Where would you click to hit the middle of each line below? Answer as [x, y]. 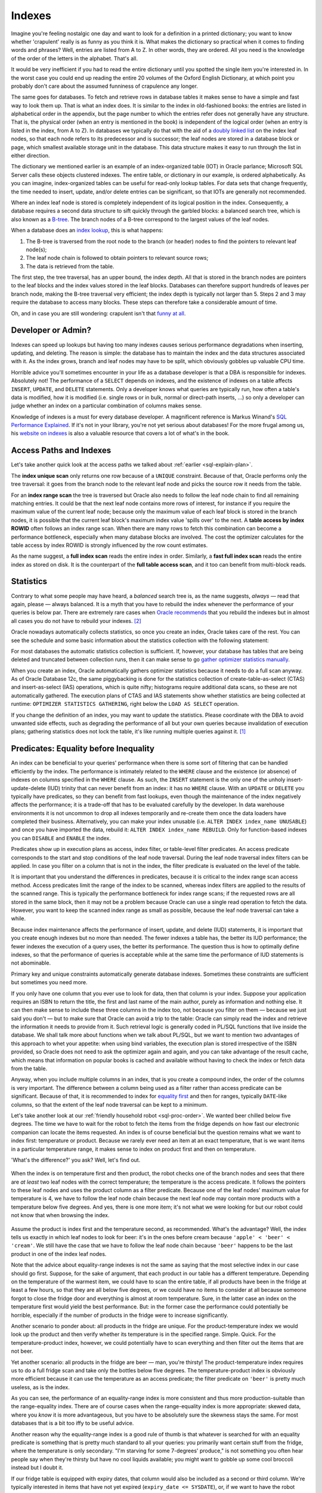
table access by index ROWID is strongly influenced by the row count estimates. [109, 545]
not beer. [22, 1351]
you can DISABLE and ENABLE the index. [61, 838]
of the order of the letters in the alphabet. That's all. [75, 58]
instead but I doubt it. [37, 1468]
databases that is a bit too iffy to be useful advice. [72, 1423]
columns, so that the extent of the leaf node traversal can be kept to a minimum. [109, 1104]
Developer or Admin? [51, 331]
